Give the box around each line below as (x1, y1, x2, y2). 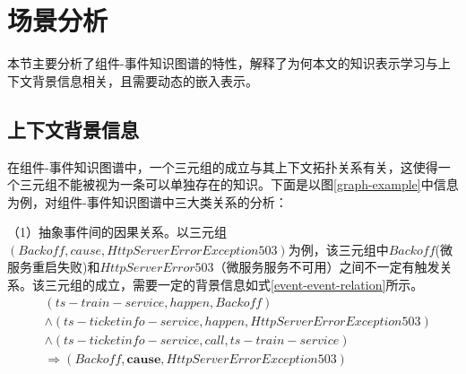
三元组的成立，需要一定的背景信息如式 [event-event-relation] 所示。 (44, 275, 424, 294)
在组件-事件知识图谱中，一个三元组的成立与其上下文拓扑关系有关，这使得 (7, 157, 438, 176)
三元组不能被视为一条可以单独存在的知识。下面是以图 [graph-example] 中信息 (19, 175, 459, 194)
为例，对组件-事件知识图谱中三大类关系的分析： (7, 192, 288, 211)
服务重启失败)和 (7, 257, 100, 276)
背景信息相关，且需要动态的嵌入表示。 (31, 71, 258, 90)
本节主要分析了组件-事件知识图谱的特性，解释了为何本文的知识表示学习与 (7, 54, 438, 73)
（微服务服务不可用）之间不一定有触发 (213, 257, 440, 276)
